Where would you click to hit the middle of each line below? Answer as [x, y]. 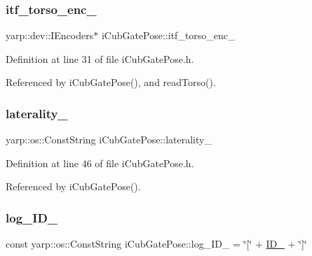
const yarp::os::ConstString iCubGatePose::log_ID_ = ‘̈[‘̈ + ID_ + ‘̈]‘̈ [156, 244]
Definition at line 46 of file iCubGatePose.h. [100, 163]
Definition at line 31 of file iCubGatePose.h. [100, 58]
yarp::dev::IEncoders [50, 35]
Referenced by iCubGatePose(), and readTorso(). [111, 82]
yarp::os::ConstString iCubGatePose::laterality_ [109, 140]
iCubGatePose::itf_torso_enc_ [168, 35]
